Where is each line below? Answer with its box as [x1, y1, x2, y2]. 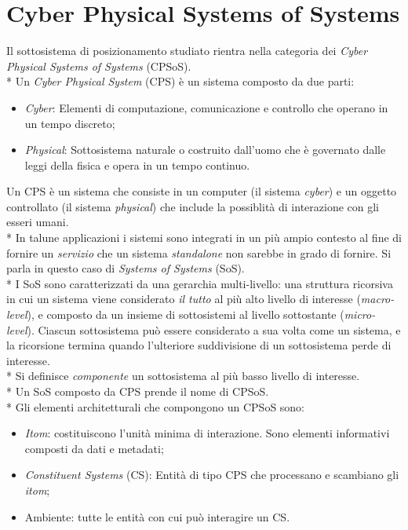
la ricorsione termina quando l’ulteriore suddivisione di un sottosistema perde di [6, 337, 392, 353]
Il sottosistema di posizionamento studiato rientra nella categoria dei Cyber [6, 42, 368, 59]
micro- [344, 306, 376, 323]
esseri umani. [6, 214, 69, 230]
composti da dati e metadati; [24, 440, 164, 456]
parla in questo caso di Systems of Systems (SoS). [6, 260, 245, 276]
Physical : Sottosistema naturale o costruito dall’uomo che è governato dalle [24, 141, 386, 158]
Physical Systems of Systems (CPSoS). [6, 57, 191, 74]
